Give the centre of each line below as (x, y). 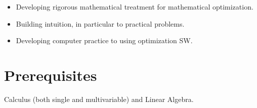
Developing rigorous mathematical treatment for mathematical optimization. (135, 7)
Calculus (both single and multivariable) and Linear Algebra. (99, 99)
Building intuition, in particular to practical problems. (100, 23)
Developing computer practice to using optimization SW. (104, 40)
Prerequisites (51, 75)
